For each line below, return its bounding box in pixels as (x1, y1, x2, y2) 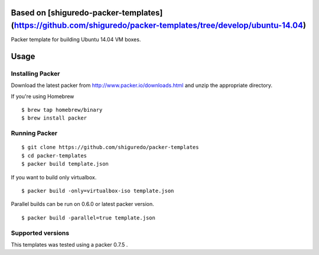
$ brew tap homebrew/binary (21, 106, 103, 114)
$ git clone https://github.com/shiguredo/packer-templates (21, 144, 199, 151)
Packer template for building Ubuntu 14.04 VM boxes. (11, 36, 141, 43)
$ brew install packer (21, 115, 87, 121)
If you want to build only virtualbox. (11, 173, 97, 180)
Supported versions (11, 228, 70, 237)
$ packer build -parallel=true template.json (21, 214, 156, 221)
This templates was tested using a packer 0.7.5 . (11, 241, 128, 248)
